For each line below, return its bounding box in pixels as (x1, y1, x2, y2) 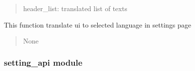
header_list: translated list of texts (23, 3, 127, 13)
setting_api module (4, 56, 83, 68)
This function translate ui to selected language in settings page (4, 19, 192, 29)
